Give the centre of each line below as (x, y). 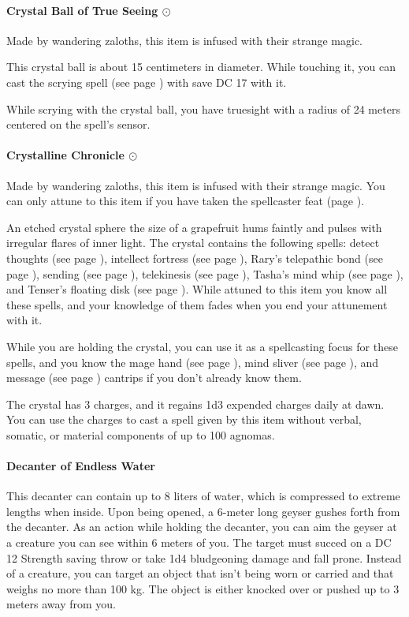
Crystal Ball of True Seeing (82, 10)
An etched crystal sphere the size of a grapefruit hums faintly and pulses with (194, 227)
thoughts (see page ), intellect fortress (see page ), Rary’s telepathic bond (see (195, 258)
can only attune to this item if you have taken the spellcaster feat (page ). (186, 201)
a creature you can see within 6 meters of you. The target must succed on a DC (199, 542)
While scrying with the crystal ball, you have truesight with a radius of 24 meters (203, 108)
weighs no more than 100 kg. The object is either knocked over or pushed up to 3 (203, 588)
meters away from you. (61, 604)
